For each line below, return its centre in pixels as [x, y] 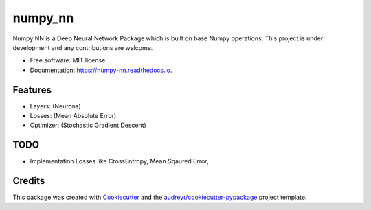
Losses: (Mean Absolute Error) [73, 116]
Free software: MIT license [68, 60]
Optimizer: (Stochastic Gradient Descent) [88, 125]
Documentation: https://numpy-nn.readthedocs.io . [101, 70]
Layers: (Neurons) [56, 106]
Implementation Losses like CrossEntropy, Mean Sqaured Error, [119, 161]
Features [32, 90]
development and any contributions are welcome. [83, 47]
